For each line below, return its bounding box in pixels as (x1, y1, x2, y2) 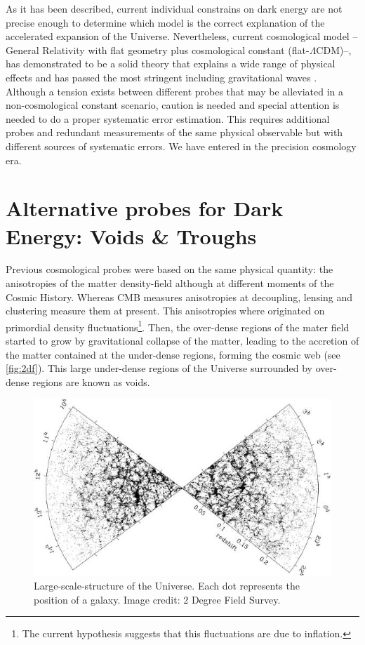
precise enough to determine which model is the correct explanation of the (6, 15, 325, 29)
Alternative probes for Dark (6, 194, 284, 222)
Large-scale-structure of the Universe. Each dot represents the (34, 578, 300, 593)
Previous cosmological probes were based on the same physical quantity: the (6, 262, 333, 277)
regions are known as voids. (32, 374, 150, 389)
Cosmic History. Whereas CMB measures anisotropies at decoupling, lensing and (6, 289, 353, 304)
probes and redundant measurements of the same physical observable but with (6, 125, 343, 140)
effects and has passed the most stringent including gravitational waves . (6, 69, 317, 84)
